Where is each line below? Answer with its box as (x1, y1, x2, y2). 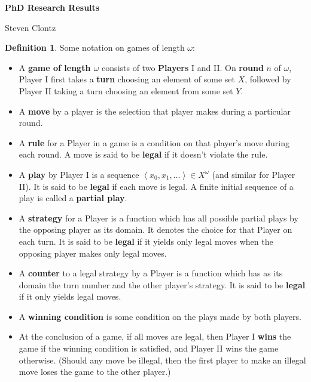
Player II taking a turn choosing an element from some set (19, 84, 233, 97)
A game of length (19, 61, 91, 73)
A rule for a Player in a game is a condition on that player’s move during (19, 136, 290, 149)
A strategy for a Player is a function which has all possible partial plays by (19, 211, 298, 224)
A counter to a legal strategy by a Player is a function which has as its (19, 267, 283, 279)
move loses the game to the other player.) (19, 365, 171, 378)
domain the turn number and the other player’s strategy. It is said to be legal (19, 278, 306, 291)
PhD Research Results (5, 1, 100, 13)
